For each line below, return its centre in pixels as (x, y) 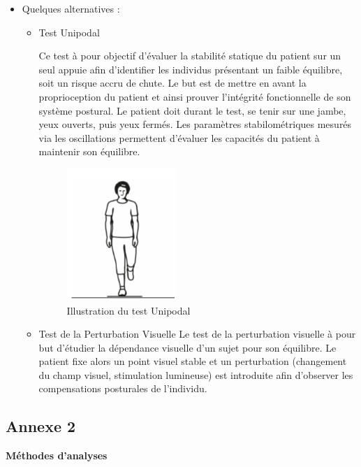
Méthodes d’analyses (57, 455)
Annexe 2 (41, 426)
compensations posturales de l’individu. (123, 388)
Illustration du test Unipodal (128, 310)
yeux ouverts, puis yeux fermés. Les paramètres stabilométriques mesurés (195, 124)
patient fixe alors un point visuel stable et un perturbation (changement (193, 361)
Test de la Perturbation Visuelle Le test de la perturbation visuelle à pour (197, 334)
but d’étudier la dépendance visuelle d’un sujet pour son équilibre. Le (187, 347)
